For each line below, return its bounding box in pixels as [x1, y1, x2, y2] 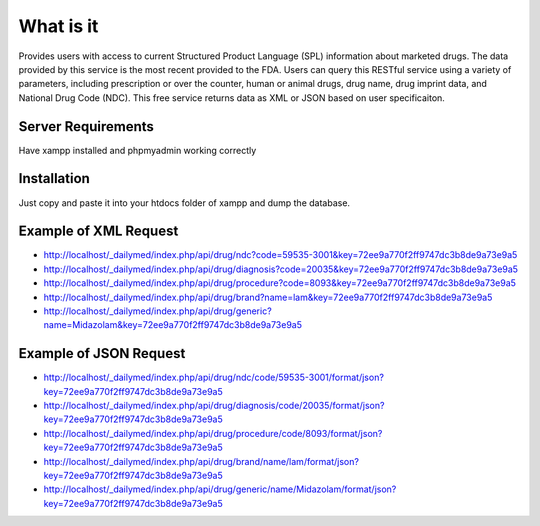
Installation [18, 170, 90, 187]
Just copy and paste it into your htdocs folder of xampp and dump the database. [18, 196, 350, 209]
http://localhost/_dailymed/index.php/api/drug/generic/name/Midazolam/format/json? [43, 483, 397, 495]
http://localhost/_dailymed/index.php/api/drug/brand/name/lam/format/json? [43, 455, 360, 467]
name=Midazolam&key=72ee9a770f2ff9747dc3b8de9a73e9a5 [43, 319, 303, 331]
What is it [18, 15, 99, 37]
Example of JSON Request [18, 345, 186, 362]
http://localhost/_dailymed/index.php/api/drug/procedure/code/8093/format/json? [43, 427, 383, 439]
